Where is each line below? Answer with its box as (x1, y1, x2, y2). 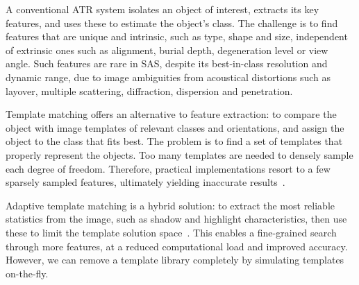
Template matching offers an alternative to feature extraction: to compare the (6, 107, 337, 121)
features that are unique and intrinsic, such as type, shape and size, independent (6, 29, 348, 44)
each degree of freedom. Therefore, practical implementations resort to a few (6, 161, 331, 175)
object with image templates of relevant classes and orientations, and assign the (6, 120, 344, 135)
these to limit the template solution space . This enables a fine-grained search (6, 225, 337, 239)
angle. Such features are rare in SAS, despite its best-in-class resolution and (6, 56, 328, 71)
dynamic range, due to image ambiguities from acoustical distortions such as (6, 69, 331, 84)
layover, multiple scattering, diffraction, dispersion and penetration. (6, 83, 293, 98)
